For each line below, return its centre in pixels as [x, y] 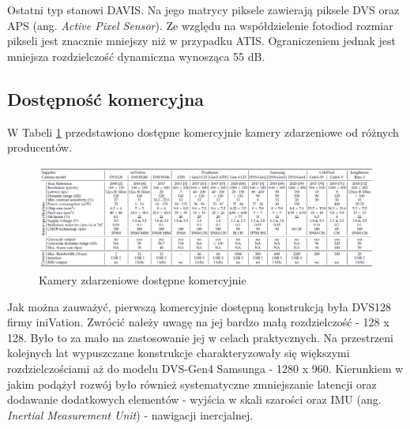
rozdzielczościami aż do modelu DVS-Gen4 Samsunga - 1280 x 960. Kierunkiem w [205, 368]
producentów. [40, 147]
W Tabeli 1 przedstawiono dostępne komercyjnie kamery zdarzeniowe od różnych [203, 132]
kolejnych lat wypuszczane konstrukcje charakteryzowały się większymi [179, 353]
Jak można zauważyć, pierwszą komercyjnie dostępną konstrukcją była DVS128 [199, 306]
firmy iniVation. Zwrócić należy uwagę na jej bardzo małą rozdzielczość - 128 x [198, 322]
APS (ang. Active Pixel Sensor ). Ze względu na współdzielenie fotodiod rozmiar [200, 25]
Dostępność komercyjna [106, 98]
